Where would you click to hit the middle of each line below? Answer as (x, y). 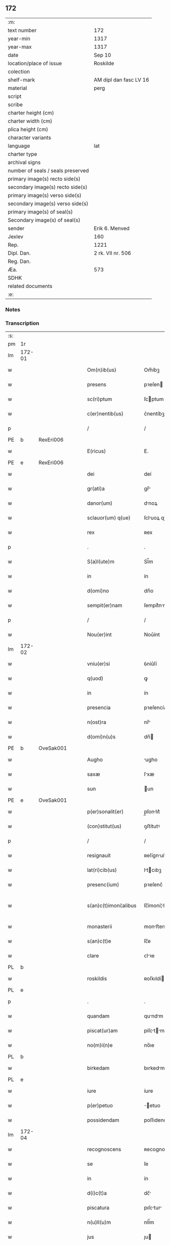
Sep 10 (102, 55)
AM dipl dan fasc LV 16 (121, 80)
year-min (19, 39)
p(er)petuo (100, 1105)
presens (97, 384)
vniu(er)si (98, 664)
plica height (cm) (28, 129)
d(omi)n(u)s (101, 737)
